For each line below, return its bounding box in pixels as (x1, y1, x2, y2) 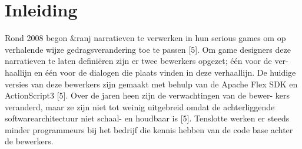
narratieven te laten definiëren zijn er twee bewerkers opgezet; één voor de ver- (5, 55, 288, 67)
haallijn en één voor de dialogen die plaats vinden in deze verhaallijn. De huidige (5, 66, 296, 78)
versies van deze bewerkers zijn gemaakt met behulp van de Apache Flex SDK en (5, 77, 298, 90)
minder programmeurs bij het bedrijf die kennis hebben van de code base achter (5, 123, 293, 136)
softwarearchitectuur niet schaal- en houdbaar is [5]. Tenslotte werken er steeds (5, 112, 290, 124)
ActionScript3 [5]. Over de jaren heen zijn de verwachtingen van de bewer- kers (5, 89, 290, 101)
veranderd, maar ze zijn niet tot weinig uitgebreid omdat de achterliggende (5, 100, 275, 113)
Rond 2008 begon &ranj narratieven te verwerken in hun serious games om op (5, 32, 286, 44)
